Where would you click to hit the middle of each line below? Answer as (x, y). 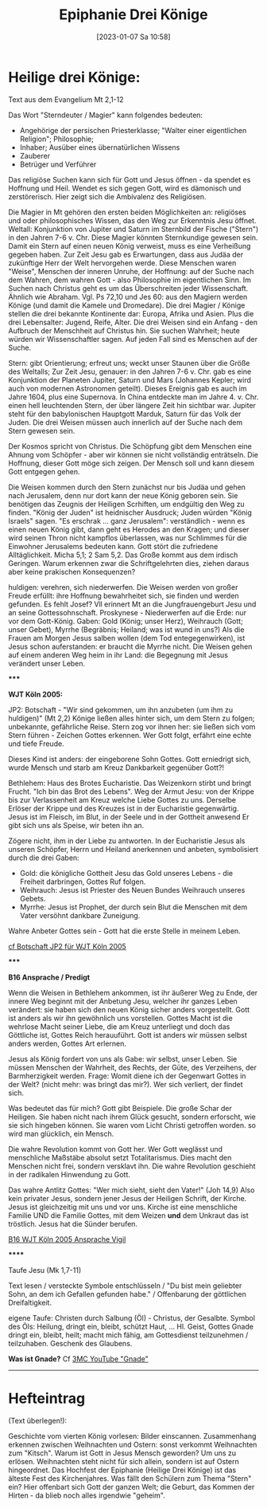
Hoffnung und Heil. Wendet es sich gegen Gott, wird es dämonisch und (125, 188)
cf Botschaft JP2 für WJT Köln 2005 (68, 946)
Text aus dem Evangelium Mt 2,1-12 (66, 99)
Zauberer (35, 155)
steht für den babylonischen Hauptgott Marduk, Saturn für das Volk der (125, 414)
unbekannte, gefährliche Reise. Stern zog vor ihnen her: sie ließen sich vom (132, 726)
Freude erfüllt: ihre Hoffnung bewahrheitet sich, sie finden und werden (124, 595)
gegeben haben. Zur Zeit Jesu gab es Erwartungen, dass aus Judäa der (126, 254)
